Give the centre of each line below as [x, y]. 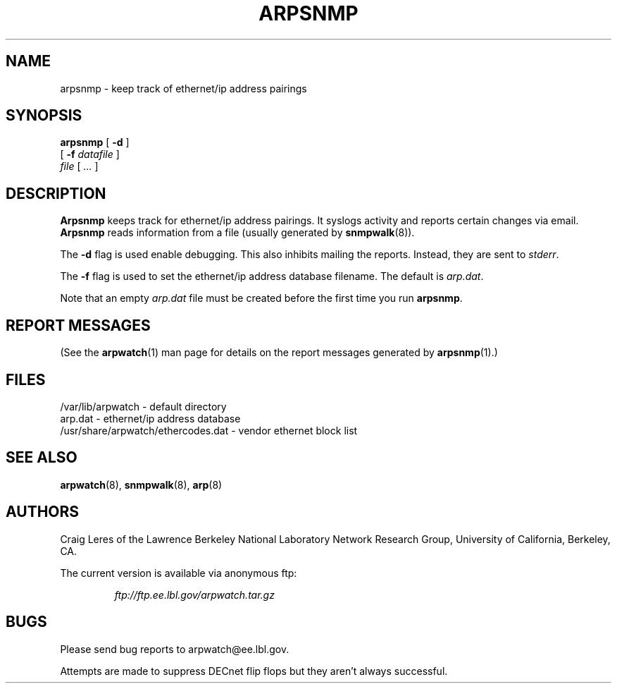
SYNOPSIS [44, 116]
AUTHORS [43, 512]
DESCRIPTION [56, 193]
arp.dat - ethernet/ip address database [150, 418]
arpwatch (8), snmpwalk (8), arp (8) [141, 484]
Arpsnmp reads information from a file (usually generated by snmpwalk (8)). [237, 233]
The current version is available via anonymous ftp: [179, 573]
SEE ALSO [42, 458]
